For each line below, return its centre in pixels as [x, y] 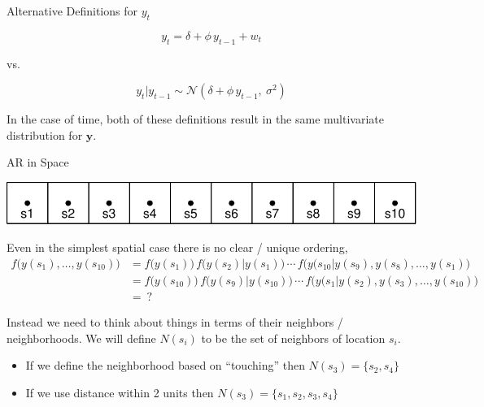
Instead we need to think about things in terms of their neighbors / [175, 321]
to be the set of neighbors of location [293, 338]
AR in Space [38, 162]
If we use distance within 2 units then [120, 392]
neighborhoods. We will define [81, 338]
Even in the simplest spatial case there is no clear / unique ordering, [177, 247]
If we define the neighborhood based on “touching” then [165, 365]
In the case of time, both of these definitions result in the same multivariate [195, 119]
